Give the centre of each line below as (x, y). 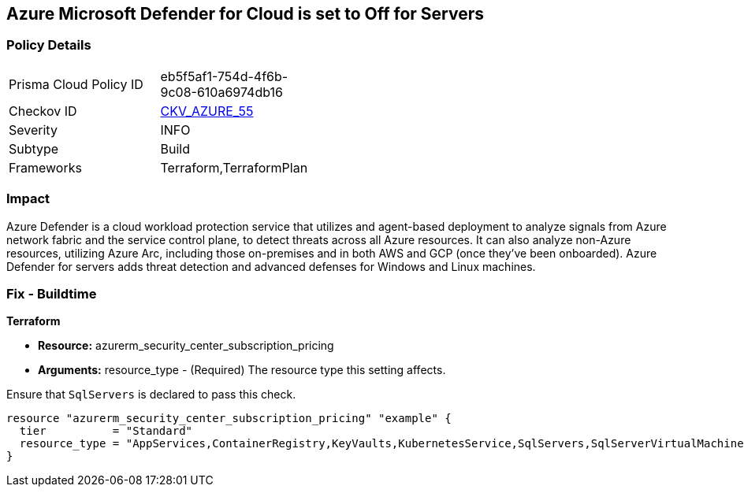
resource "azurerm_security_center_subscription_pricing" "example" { (229, 419)
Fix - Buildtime (52, 293)
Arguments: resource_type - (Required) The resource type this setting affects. (242, 370)
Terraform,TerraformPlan (234, 167)
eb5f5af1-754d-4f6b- (224, 76)
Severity (33, 130)
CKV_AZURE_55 (207, 111)
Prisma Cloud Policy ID (76, 84)
